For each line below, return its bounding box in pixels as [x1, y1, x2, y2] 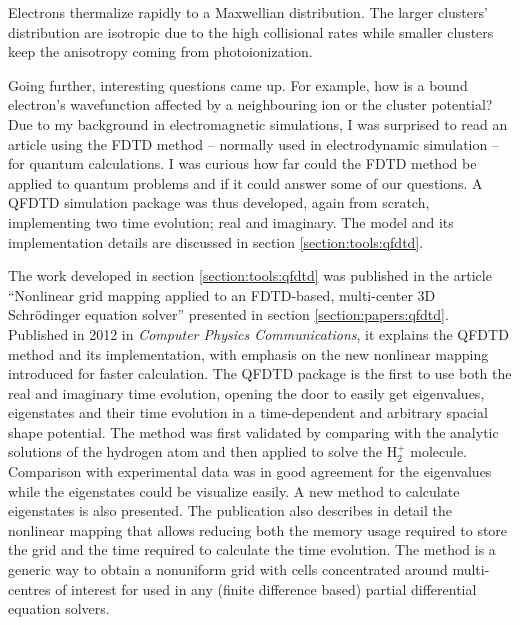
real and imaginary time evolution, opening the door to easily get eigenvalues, [8, 382, 485, 403]
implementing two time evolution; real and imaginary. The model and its [8, 211, 454, 232]
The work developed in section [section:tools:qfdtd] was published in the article [8, 265, 492, 286]
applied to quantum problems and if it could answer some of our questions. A [8, 172, 483, 193]
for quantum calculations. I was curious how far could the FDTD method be [8, 153, 477, 174]
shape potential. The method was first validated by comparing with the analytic [8, 421, 499, 442]
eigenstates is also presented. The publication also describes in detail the [8, 500, 452, 521]
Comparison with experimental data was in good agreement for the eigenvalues [8, 461, 492, 482]
